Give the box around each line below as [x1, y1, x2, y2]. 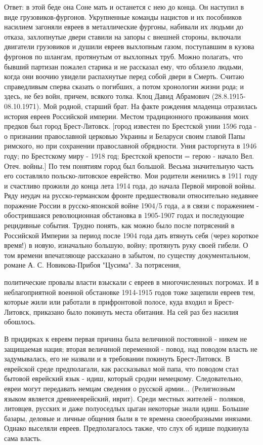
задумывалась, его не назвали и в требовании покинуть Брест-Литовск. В [4, 353, 231, 364]
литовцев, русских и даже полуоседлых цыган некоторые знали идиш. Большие [4, 403, 249, 414]
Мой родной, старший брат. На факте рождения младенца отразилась [43, 100, 257, 111]
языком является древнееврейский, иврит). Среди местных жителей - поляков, [4, 393, 245, 403]
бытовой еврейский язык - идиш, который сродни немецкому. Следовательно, [4, 373, 243, 384]
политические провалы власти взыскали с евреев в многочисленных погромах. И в [4, 277, 259, 287]
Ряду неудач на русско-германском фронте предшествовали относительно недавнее [4, 190, 258, 201]
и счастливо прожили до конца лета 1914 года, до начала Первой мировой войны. [4, 180, 256, 191]
